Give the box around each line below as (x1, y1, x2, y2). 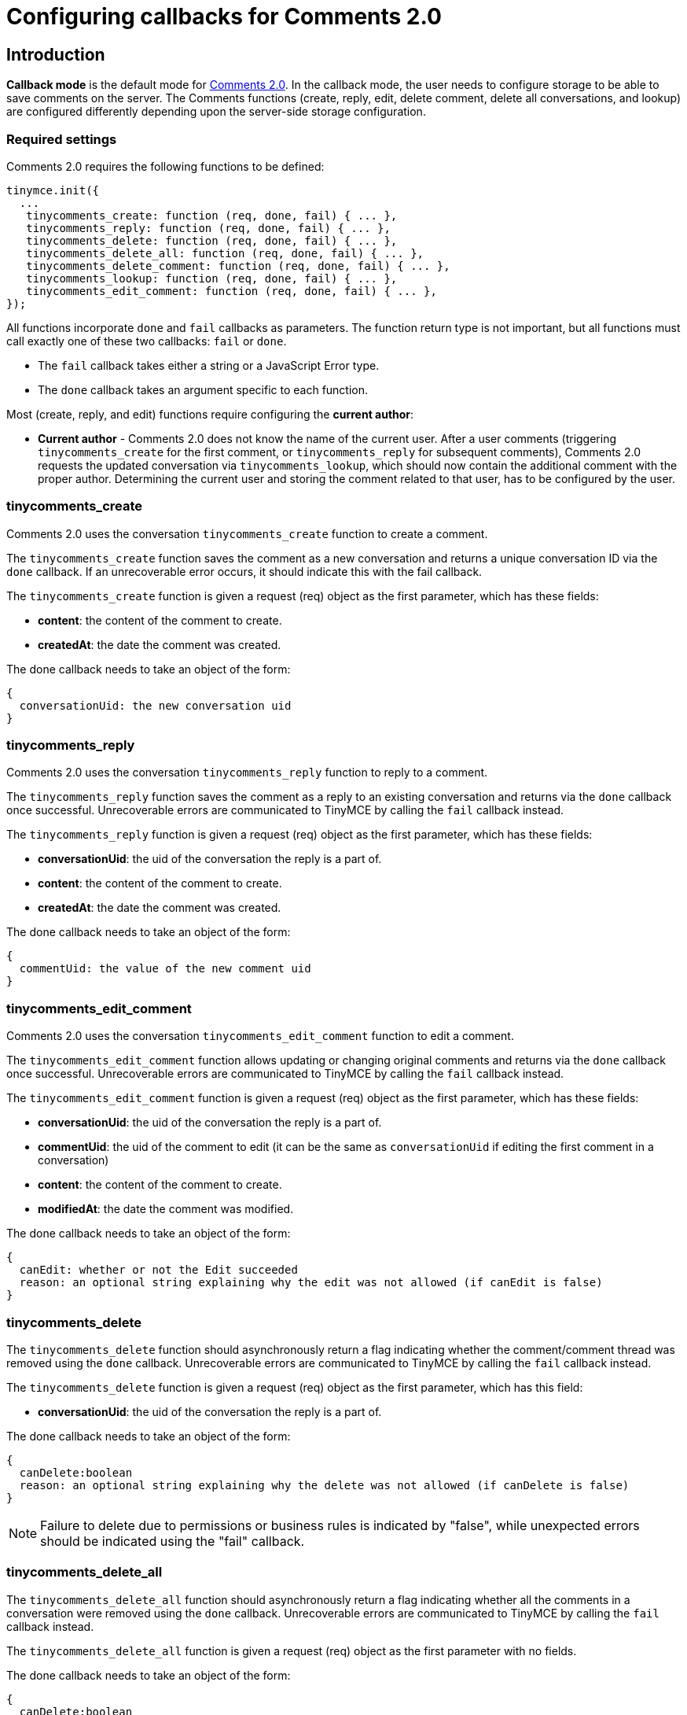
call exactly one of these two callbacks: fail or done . (6, 334, 287, 348)
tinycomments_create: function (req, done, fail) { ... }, (26, 208, 398, 222)
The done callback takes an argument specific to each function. (38, 382, 369, 396)
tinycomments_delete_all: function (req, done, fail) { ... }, (26, 246, 424, 260)
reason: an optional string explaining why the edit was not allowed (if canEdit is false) (19, 1276, 603, 1289)
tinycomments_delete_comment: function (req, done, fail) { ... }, (26, 259, 450, 272)
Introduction (6, 44, 105, 65)
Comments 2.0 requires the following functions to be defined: (6, 159, 325, 173)
